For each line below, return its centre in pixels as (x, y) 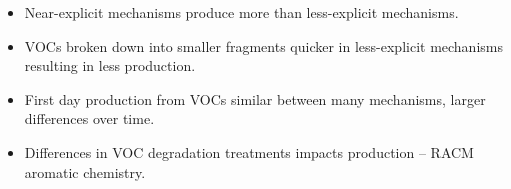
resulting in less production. (110, 65)
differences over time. (89, 118)
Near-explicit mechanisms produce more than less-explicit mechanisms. (241, 12)
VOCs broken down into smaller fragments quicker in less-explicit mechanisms (263, 45)
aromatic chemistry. (85, 171)
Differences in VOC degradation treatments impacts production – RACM (249, 151)
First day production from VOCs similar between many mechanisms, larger (255, 98)
